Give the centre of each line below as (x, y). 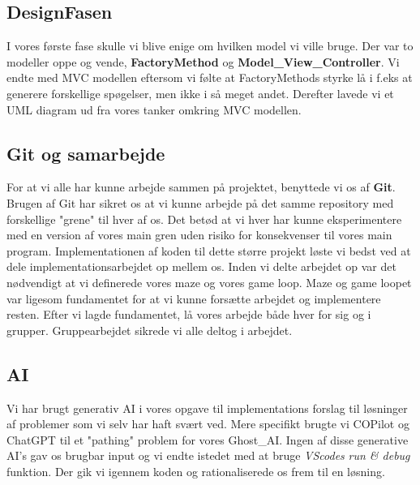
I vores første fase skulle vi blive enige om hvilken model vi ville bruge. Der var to (210, 46)
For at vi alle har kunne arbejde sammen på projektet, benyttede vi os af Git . (201, 187)
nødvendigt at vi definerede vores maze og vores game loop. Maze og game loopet (209, 282)
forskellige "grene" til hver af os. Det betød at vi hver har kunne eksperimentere (204, 219)
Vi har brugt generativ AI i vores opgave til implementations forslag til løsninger (207, 408)
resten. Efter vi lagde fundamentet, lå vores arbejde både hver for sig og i (189, 314)
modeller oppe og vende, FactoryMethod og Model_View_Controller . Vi (203, 61)
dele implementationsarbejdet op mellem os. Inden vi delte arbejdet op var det (201, 266)
